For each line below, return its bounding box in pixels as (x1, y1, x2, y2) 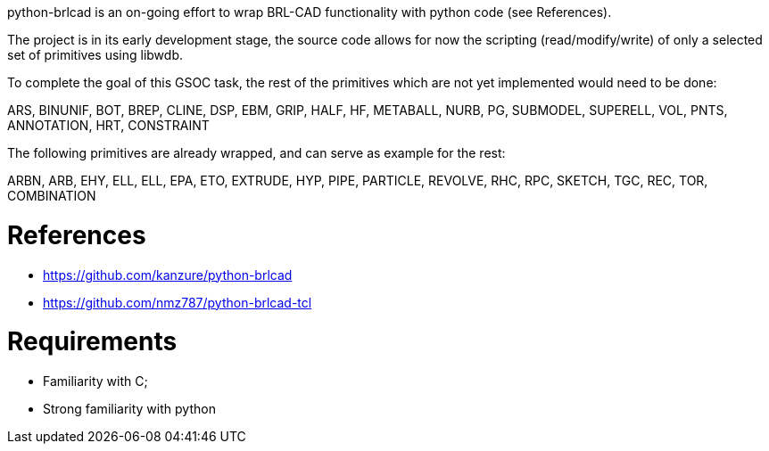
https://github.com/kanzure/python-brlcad (43, 266, 293, 283)
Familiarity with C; (43, 373, 148, 389)
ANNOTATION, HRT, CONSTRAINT (7, 118, 210, 133)
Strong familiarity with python (43, 401, 216, 416)
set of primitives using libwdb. (7, 47, 183, 62)
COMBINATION (7, 188, 96, 203)
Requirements (7, 326, 178, 357)
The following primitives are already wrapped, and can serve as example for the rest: (7, 145, 506, 160)
